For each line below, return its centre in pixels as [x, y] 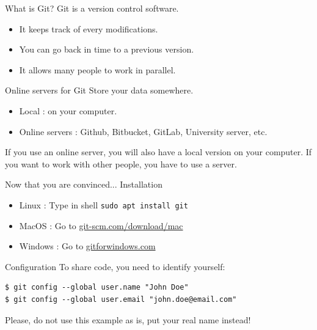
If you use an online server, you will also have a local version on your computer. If [158, 152]
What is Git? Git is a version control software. [92, 8]
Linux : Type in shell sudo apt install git [104, 204]
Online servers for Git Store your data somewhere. [99, 90]
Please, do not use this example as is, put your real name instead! [128, 319]
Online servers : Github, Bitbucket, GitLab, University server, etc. [143, 131]
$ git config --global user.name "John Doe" [97, 288]
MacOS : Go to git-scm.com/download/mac [101, 225]
